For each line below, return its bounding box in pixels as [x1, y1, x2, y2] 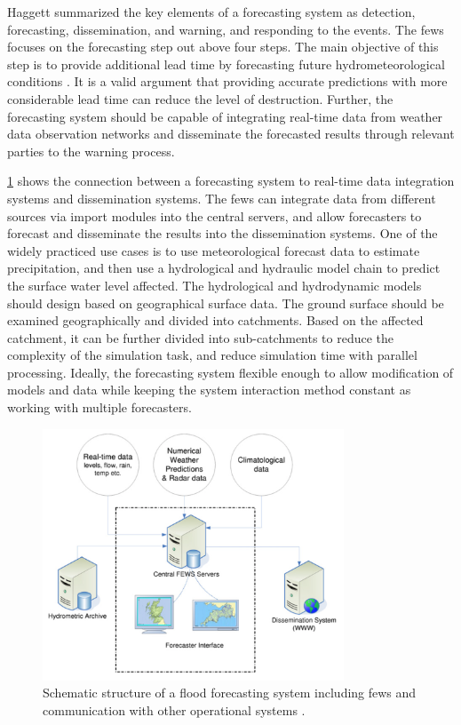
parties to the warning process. [7, 141, 175, 160]
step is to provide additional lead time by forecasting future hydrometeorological [7, 54, 445, 73]
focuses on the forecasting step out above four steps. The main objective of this [7, 37, 439, 56]
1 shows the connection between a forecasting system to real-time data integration [7, 171, 455, 190]
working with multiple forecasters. [7, 398, 192, 417]
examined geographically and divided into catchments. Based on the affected [7, 311, 424, 330]
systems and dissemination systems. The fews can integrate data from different [7, 188, 436, 207]
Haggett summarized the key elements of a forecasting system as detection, [7, 3, 416, 20]
